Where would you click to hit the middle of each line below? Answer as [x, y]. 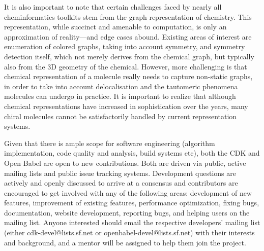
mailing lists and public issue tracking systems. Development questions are [120, 173]
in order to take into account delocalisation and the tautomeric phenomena [121, 86]
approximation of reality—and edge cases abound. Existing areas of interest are [128, 36]
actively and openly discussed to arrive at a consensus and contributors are [121, 183]
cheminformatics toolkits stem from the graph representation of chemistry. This [128, 16]
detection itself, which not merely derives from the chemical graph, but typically [129, 56]
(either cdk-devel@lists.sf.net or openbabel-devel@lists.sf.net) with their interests [129, 232]
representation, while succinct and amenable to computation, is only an [115, 27]
